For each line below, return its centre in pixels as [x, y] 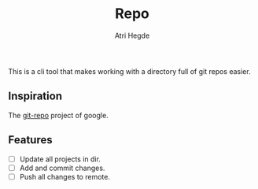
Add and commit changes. [62, 168]
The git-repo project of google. [58, 115]
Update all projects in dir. [60, 159]
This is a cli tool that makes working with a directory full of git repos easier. [129, 71]
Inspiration [35, 96]
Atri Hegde [132, 35]
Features [30, 140]
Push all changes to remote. [64, 176]
